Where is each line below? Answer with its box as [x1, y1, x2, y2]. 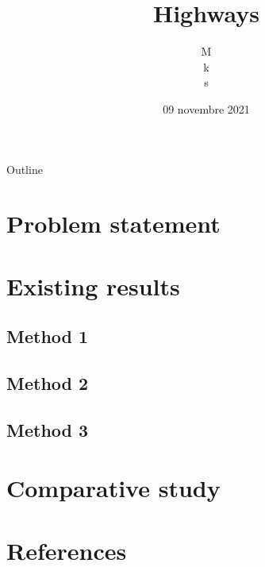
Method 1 [6, 324, 89, 349]
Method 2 [6, 371, 89, 395]
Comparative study [6, 472, 221, 504]
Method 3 [6, 417, 89, 442]
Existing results [6, 269, 180, 302]
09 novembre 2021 [163, 100, 250, 117]
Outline [6, 160, 43, 177]
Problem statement [6, 207, 221, 240]
